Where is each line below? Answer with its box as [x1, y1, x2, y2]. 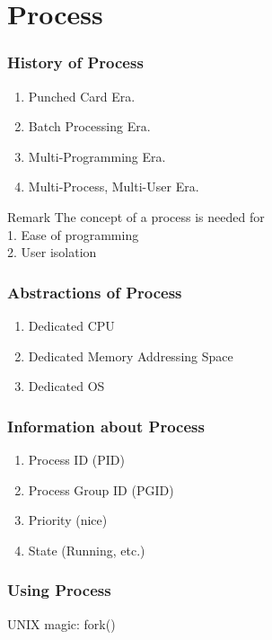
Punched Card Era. [28, 86, 136, 105]
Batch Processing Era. [28, 117, 151, 136]
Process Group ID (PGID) [28, 480, 174, 499]
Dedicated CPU [28, 316, 115, 334]
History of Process [7, 51, 144, 74]
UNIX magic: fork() [7, 614, 116, 633]
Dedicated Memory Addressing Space [28, 346, 233, 365]
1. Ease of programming [7, 225, 139, 244]
